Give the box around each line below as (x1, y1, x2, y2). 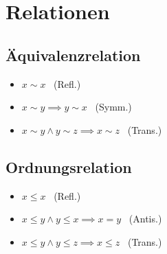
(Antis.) (129, 211, 162, 226)
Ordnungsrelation (5, 156, 132, 177)
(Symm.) (95, 100, 132, 114)
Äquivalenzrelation (5, 44, 141, 65)
